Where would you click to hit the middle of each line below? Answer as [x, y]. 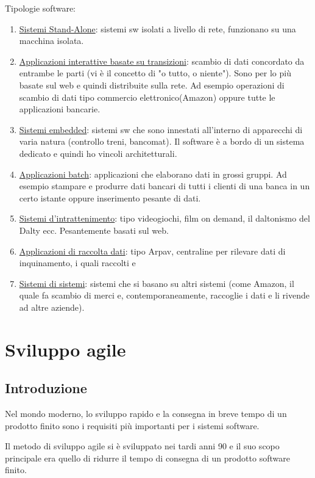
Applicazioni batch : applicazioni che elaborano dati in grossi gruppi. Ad [153, 174]
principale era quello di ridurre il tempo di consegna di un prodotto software [147, 458]
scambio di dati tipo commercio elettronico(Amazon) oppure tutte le [147, 97]
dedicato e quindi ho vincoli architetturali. [98, 153]
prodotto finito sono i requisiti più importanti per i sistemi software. [132, 425]
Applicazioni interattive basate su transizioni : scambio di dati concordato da [162, 61]
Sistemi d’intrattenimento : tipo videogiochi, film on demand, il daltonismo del [165, 218]
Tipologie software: [41, 8]
